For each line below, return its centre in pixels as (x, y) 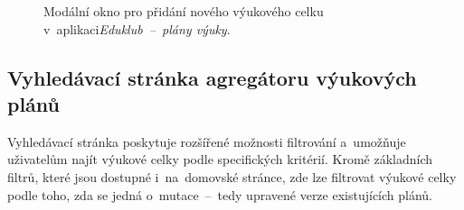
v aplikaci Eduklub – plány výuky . (137, 28)
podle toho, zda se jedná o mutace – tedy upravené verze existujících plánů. (220, 194)
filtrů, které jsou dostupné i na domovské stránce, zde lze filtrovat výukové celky (232, 176)
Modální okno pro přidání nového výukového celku (184, 11)
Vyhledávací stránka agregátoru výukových (212, 77)
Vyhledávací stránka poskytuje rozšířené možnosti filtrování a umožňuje (207, 141)
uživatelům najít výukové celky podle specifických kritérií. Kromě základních (220, 159)
